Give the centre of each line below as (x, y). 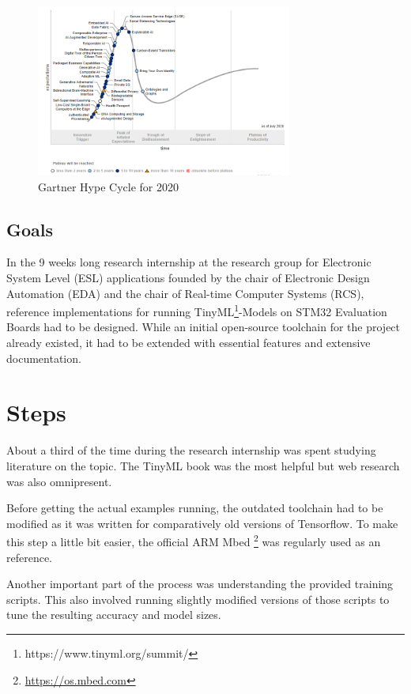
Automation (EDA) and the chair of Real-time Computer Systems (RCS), (185, 293)
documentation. (44, 358)
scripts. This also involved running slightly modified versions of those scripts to (198, 599)
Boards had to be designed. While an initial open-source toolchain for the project (204, 327)
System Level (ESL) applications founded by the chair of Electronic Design (188, 277)
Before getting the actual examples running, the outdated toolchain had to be (195, 508)
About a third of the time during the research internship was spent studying (191, 450)
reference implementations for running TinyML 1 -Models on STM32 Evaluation (197, 310)
